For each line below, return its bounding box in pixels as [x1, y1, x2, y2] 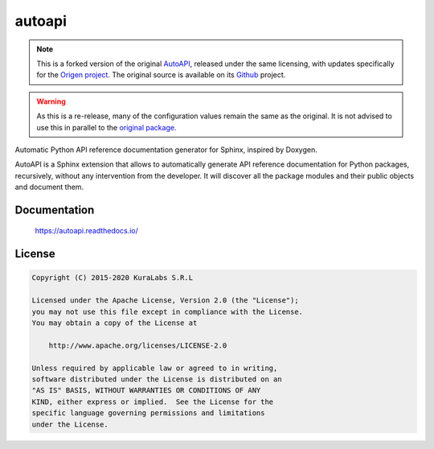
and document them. [14, 182, 84, 192]
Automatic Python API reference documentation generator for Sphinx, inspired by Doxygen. [14, 145, 317, 154]
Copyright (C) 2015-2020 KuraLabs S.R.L [31, 274, 193, 282]
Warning [36, 97, 66, 106]
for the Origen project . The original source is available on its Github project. [36, 70, 286, 80]
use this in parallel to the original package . [36, 122, 177, 132]
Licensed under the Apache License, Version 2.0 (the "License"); [31, 296, 299, 305]
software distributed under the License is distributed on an [31, 374, 282, 384]
